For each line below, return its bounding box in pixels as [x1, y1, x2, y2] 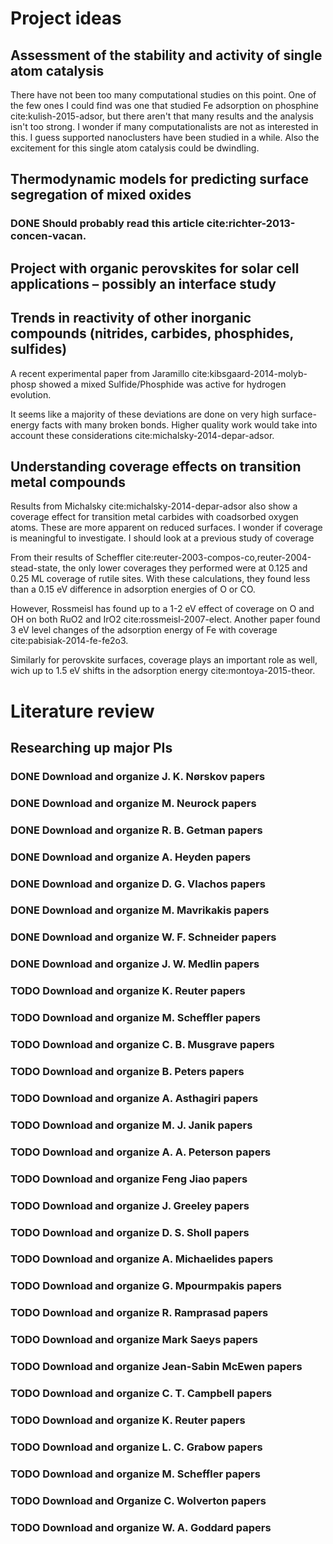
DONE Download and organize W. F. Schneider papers [10, 930, 277, 944]
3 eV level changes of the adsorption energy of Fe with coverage [10, 624, 278, 636]
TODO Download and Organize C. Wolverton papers [10, 1493, 267, 1507]
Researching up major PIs [10, 739, 173, 756]
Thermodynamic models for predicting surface [10, 171, 309, 188]
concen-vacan [10, 229, 83, 243]
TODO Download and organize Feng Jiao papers [10, 1172, 248, 1186]
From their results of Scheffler [10, 552, 134, 564]
